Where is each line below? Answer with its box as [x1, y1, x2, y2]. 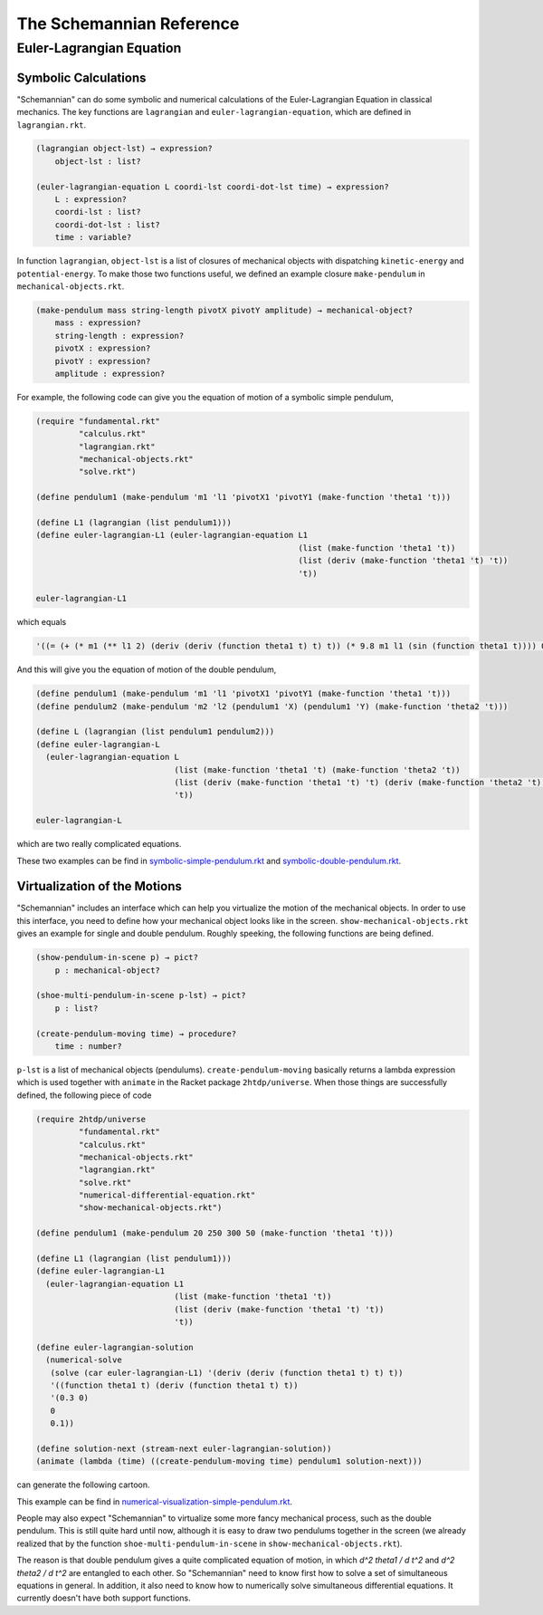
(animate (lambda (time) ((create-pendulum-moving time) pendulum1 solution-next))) [35, 1456, 423, 1466]
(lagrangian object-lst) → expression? [35, 143, 213, 154]
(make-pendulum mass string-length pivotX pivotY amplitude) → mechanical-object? [35, 304, 414, 315]
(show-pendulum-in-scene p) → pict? [35, 952, 199, 963]
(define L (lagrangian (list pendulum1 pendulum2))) [35, 726, 275, 737]
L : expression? [54, 195, 127, 205]
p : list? [54, 1003, 99, 1014]
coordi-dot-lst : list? [54, 219, 160, 230]
